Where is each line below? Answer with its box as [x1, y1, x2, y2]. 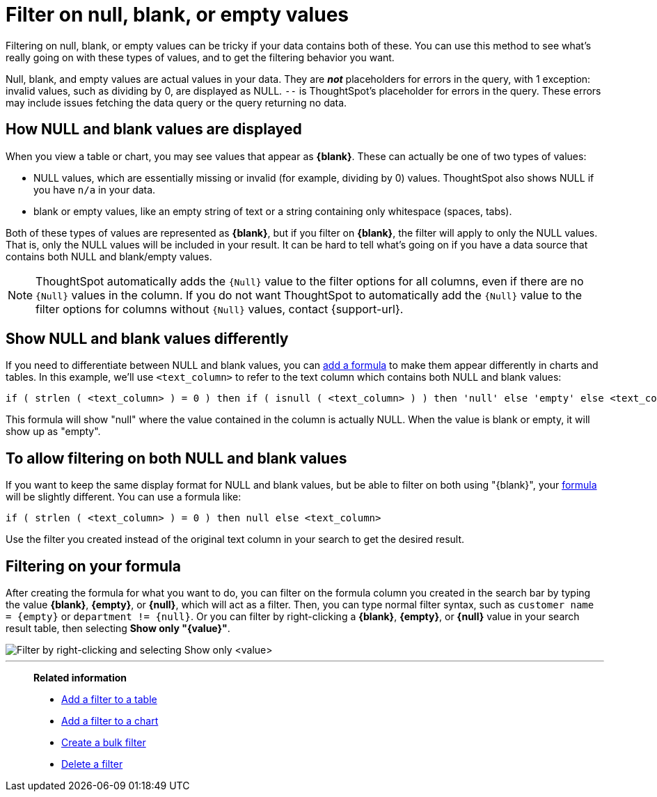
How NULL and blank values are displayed [6, 120, 302, 139]
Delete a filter [61, 758, 123, 771]
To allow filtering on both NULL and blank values [6, 449, 347, 467]
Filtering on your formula [6, 557, 181, 575]
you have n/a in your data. [33, 183, 156, 196]
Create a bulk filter [61, 736, 146, 749]
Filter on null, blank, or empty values [6, 3, 349, 26]
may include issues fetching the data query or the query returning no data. [6, 96, 347, 109]
